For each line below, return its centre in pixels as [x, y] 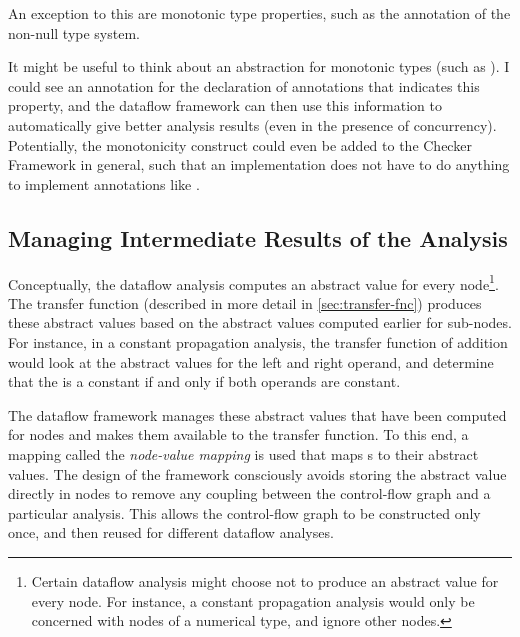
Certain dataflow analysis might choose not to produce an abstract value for [265, 580]
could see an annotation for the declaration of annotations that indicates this [244, 85]
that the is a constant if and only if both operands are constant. [204, 381]
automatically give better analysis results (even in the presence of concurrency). [252, 124]
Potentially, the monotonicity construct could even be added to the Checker [240, 144]
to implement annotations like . [104, 183]
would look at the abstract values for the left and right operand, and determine [251, 361]
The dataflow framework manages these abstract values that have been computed [257, 414]
